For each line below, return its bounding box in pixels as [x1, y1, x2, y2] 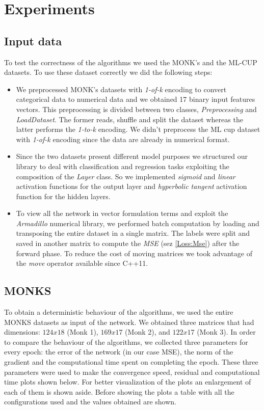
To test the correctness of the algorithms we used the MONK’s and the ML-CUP [4, 57, 257, 67]
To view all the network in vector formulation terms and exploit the [16, 208, 228, 218]
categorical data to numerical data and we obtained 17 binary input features [16, 94, 255, 104]
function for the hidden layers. [16, 190, 111, 201]
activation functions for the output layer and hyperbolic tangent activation [16, 181, 247, 192]
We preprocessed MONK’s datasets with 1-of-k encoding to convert [16, 84, 227, 94]
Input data [4, 33, 62, 48]
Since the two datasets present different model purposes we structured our [16, 151, 248, 161]
